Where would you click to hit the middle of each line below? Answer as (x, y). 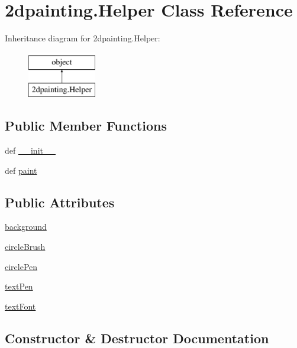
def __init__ (30, 150)
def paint (21, 170)
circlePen (21, 266)
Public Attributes (60, 202)
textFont (20, 306)
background (26, 227)
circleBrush (25, 247)
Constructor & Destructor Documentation (137, 338)
